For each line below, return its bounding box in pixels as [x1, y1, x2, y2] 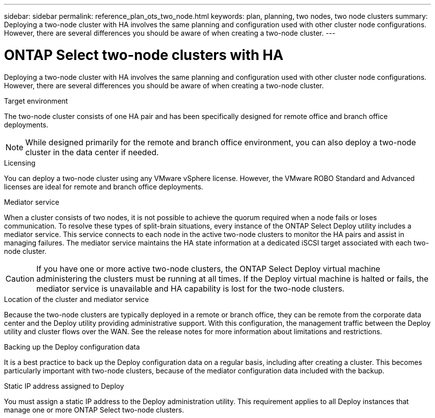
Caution [5, 273, 35, 284]
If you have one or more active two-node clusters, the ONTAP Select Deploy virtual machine [36, 263, 380, 274]
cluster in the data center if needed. [25, 147, 159, 157]
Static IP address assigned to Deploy [4, 381, 124, 390]
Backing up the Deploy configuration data [4, 342, 140, 351]
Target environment [4, 96, 68, 105]
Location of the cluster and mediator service [4, 295, 149, 303]
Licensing [4, 158, 36, 167]
